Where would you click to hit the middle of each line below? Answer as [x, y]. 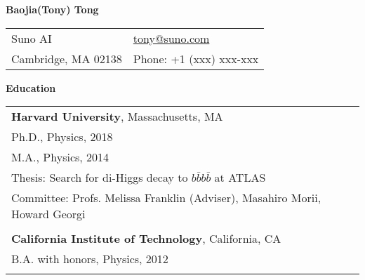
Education [31, 87]
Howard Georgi [48, 214]
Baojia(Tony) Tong [52, 9]
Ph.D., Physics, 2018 [62, 137]
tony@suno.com [171, 38]
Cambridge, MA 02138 [67, 58]
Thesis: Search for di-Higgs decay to [100, 178]
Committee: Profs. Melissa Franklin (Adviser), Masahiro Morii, [166, 198]
